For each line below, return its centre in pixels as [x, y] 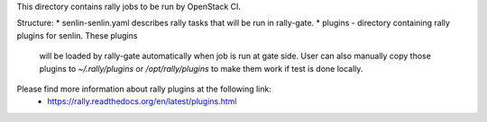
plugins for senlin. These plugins [77, 35]
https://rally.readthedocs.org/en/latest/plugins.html [142, 101]
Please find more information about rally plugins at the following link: [144, 89]
